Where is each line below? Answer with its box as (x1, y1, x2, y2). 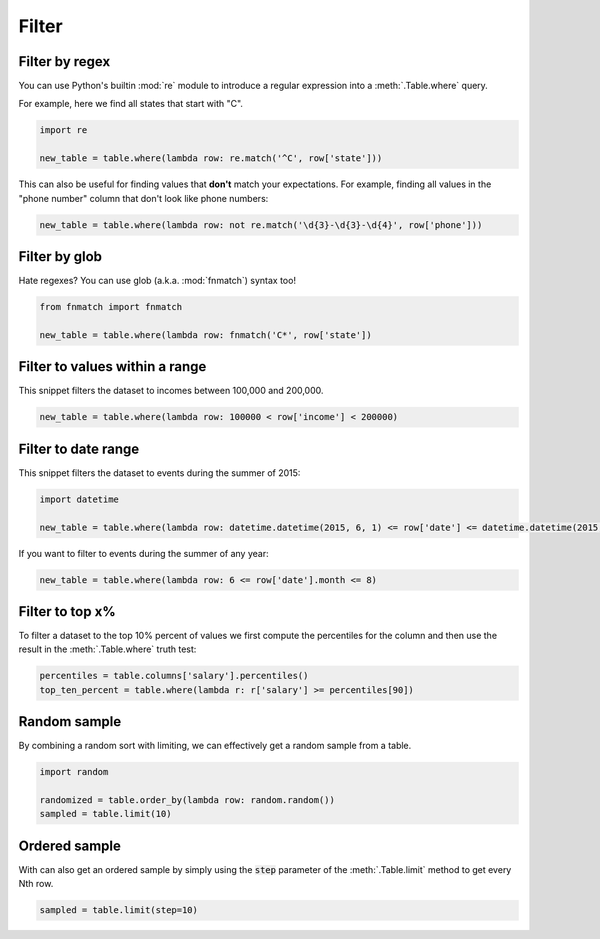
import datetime (39, 493, 120, 505)
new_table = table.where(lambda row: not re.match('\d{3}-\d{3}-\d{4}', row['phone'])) (39, 219, 483, 230)
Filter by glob (18, 248, 103, 265)
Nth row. (18, 878, 54, 890)
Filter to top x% (18, 603, 116, 620)
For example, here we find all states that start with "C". (18, 98, 244, 110)
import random (39, 766, 109, 778)
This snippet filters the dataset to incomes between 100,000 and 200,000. (18, 385, 324, 397)
